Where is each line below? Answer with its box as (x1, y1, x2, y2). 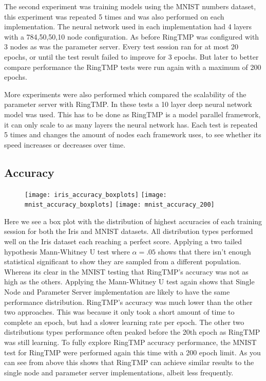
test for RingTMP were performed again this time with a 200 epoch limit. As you (4, 347, 261, 357)
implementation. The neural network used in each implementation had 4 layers (4, 21, 252, 32)
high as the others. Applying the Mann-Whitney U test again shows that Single (4, 276, 255, 287)
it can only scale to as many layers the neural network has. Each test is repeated (4, 119, 258, 130)
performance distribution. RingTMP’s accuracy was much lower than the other (4, 296, 253, 307)
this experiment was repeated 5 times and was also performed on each (4, 11, 224, 22)
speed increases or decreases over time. (4, 139, 126, 150)
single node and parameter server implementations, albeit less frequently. (4, 367, 234, 377)
